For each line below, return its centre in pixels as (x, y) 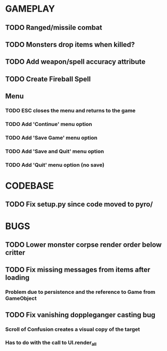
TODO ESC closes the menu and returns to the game (70, 111)
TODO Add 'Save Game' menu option (51, 138)
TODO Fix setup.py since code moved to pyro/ (79, 205)
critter (15, 253)
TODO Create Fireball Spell (48, 79)
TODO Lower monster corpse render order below (83, 245)
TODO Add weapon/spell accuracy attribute (75, 62)
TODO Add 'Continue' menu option (49, 124)
